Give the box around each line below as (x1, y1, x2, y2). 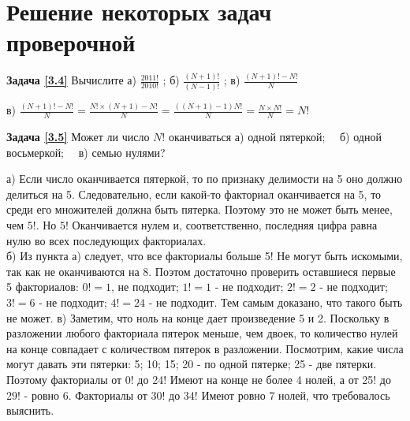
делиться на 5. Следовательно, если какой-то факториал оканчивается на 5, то (6, 185, 382, 202)
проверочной (6, 26, 136, 58)
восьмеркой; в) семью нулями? (6, 143, 166, 160)
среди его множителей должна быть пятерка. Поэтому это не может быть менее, (6, 201, 393, 218)
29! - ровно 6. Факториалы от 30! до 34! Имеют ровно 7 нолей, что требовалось (6, 386, 390, 403)
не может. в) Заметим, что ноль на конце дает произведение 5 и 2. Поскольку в (6, 309, 389, 326)
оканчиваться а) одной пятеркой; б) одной (168, 129, 382, 145)
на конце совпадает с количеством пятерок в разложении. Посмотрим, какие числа (6, 340, 404, 356)
